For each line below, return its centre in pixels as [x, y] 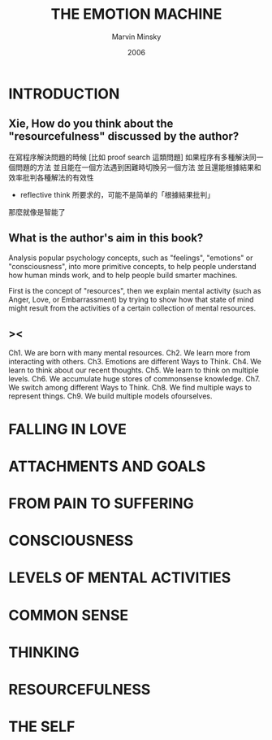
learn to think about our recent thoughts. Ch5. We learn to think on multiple [134, 370]
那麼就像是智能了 [37, 211]
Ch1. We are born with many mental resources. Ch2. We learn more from [130, 353]
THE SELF [42, 727]
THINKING [44, 652]
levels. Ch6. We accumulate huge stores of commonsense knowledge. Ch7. [134, 379]
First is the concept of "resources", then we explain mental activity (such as [135, 290]
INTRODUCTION [64, 94]
